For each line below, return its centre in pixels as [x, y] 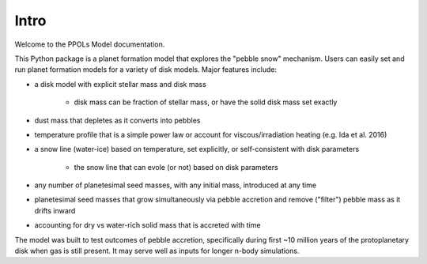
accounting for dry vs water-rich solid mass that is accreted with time [147, 225]
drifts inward [55, 210]
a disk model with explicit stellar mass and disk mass [121, 84]
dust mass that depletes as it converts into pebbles [117, 120]
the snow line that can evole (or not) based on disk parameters [176, 167]
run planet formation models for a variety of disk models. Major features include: [145, 70]
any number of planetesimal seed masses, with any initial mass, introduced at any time [175, 185]
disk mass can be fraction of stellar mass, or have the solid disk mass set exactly [206, 102]
